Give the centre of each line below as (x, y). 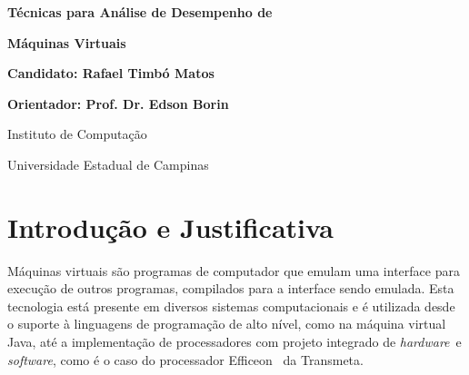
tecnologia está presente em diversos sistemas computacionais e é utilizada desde (231, 306)
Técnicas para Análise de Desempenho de (140, 12)
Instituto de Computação (77, 134)
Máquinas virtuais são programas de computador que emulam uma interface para (234, 270)
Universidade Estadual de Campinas (108, 164)
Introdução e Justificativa (170, 227)
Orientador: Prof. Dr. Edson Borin (118, 103)
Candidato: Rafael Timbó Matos (111, 73)
